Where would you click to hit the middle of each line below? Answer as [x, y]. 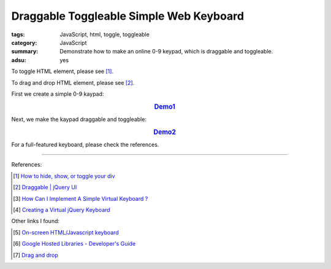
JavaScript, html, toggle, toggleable [105, 34]
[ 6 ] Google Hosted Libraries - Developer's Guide [74, 244]
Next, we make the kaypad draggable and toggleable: [79, 119]
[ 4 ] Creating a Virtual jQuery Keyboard [62, 209]
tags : [18, 34]
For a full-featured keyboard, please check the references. [85, 144]
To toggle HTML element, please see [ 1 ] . [62, 71]
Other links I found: [36, 221]
